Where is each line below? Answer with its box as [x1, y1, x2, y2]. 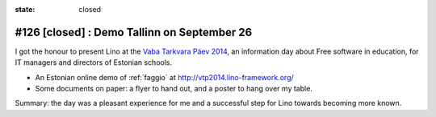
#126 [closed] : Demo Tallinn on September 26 [15, 25, 253, 39]
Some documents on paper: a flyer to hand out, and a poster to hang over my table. [35, 84, 312, 94]
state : [15, 5, 36, 14]
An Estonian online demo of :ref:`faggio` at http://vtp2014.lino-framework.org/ [35, 72, 294, 82]
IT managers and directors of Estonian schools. [15, 58, 173, 67]
